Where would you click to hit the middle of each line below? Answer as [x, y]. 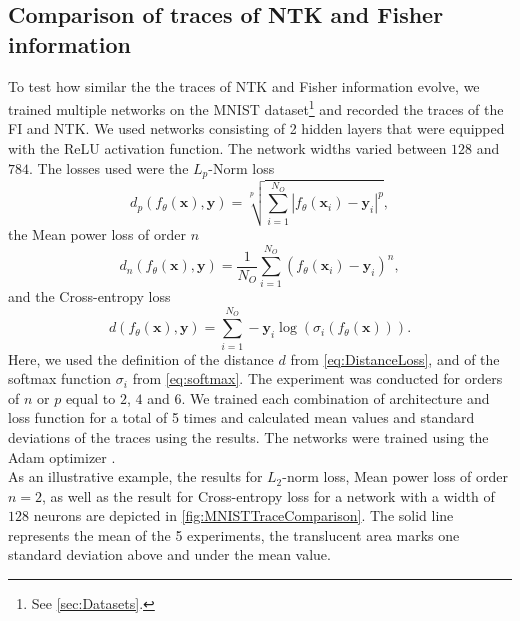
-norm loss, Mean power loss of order [395, 476]
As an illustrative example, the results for [135, 476]
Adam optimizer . [62, 456]
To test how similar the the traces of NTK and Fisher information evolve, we [244, 85]
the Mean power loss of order [97, 234]
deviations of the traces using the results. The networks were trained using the [248, 436]
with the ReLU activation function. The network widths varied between [227, 148]
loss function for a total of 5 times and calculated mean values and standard [241, 417]
